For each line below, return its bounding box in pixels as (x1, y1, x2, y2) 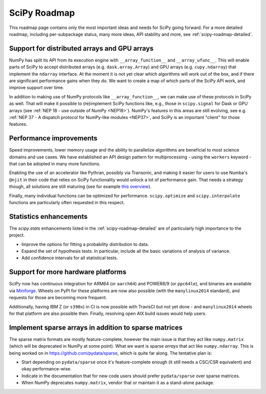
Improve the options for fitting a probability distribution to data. (21, 241, 149, 247)
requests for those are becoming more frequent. (9, 295, 107, 301)
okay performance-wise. (21, 366, 71, 372)
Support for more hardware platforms (9, 268, 127, 276)
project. (9, 232, 25, 238)
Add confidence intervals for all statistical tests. (21, 255, 118, 261)
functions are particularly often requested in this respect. (9, 200, 125, 205)
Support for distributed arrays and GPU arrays (9, 44, 154, 53)
